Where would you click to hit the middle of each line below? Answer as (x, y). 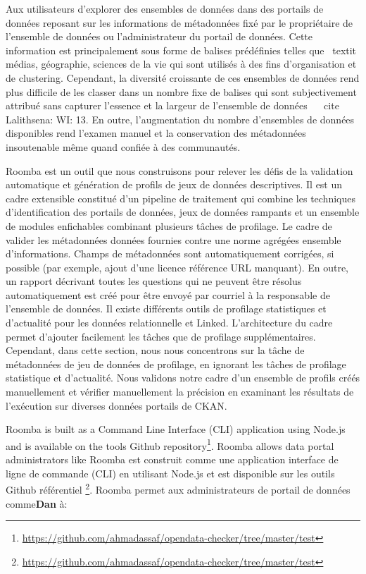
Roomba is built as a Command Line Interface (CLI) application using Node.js (176, 429)
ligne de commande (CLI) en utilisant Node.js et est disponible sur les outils (170, 473)
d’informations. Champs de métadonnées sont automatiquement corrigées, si (170, 254)
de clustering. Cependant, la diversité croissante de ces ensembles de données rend (183, 77)
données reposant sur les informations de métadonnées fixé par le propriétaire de (179, 22)
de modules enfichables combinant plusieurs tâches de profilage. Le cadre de (169, 225)
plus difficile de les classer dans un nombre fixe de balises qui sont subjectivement (181, 91)
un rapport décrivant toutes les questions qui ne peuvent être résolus (154, 281)
